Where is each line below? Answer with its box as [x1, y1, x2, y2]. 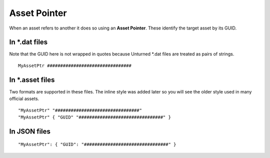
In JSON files [9, 127, 51, 135]
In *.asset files [9, 75, 55, 84]
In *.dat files [9, 38, 48, 46]
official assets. [9, 95, 39, 102]
